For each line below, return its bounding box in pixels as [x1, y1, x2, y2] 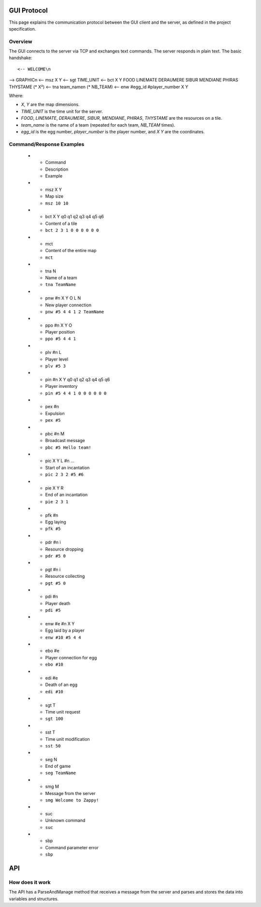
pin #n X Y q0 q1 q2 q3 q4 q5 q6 [45, 376, 110, 382]
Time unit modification [45, 736, 90, 742]
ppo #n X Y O [45, 322, 72, 328]
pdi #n [45, 594, 58, 600]
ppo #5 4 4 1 [45, 336, 76, 342]
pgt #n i [45, 566, 61, 572]
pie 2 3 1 [45, 499, 69, 504]
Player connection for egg [45, 654, 97, 660]
